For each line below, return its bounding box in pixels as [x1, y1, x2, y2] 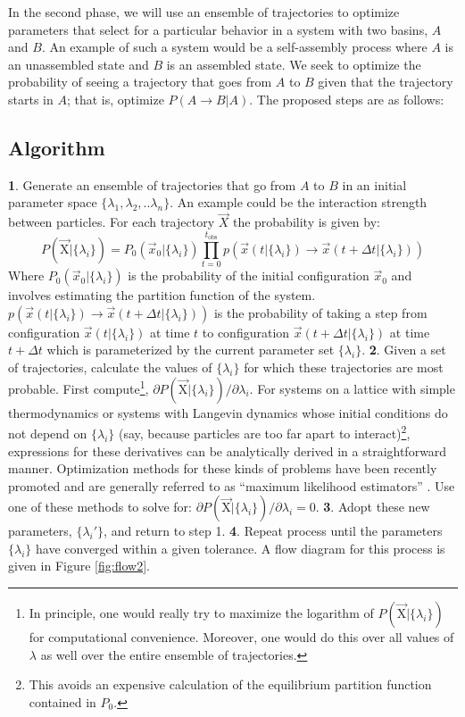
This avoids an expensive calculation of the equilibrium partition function [29, 675, 432, 694]
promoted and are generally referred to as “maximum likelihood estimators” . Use [8, 476, 455, 495]
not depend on [8, 423, 87, 442]
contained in [29, 692, 96, 711]
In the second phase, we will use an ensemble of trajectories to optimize [8, 3, 400, 21]
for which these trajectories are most [244, 358, 444, 377]
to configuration [202, 322, 290, 341]
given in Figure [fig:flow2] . [8, 556, 150, 575]
